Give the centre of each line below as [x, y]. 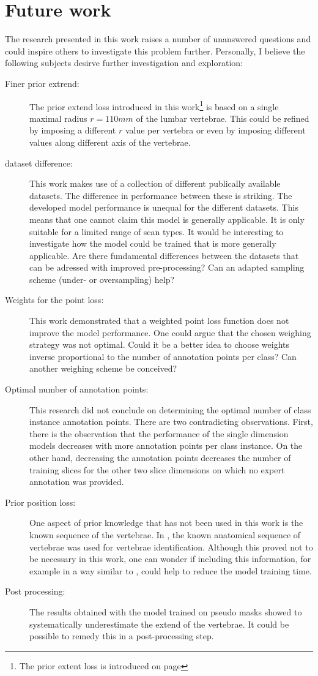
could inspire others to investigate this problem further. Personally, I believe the [155, 51]
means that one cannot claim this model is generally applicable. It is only [167, 219]
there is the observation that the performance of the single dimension [159, 433]
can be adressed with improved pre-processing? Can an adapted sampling [167, 267]
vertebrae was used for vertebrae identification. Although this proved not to [171, 546]
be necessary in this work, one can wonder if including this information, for [170, 559]
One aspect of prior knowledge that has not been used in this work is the [166, 523]
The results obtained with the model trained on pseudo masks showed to [166, 611]
